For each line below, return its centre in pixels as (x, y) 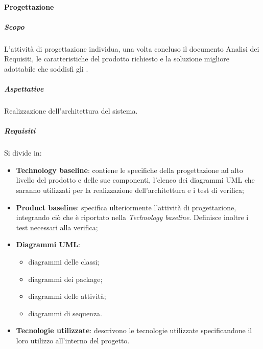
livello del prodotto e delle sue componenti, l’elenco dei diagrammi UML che (135, 180)
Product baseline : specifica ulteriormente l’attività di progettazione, (126, 207)
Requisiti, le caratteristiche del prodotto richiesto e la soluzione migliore (117, 59)
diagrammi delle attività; (67, 296)
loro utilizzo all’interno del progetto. (73, 340)
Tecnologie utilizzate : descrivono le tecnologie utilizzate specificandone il (134, 330)
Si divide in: (23, 153)
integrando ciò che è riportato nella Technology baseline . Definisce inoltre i (132, 217)
